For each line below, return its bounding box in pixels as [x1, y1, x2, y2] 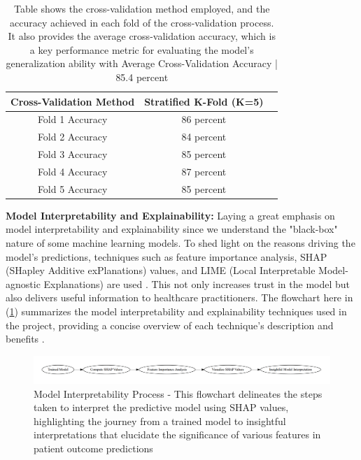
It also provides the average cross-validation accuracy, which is [8, 29, 276, 43]
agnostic [6, 276, 41, 291]
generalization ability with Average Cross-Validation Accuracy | [6, 56, 278, 71]
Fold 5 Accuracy [37, 181, 108, 196]
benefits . [6, 331, 45, 346]
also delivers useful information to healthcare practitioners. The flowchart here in [6, 290, 353, 305]
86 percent [181, 112, 227, 127]
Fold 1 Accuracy [37, 112, 108, 127]
